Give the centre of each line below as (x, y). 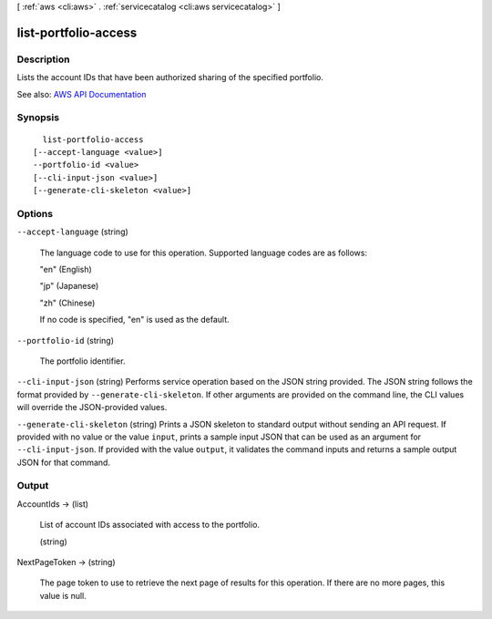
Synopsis (38, 118)
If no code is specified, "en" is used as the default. (134, 320)
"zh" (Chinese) (67, 303)
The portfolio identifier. (82, 361)
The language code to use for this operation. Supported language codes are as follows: (204, 253)
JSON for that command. (64, 462)
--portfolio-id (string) (65, 340)
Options (35, 213)
